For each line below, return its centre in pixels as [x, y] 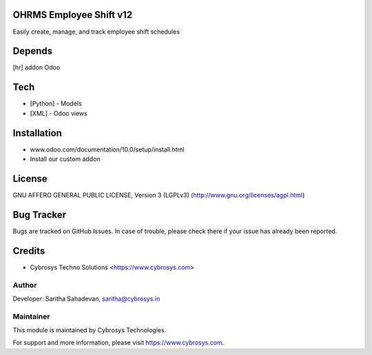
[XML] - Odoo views [59, 113]
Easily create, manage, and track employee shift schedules [96, 32]
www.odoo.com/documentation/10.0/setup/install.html [107, 149]
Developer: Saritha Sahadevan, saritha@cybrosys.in [86, 299]
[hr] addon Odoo [37, 67]
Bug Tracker [40, 214]
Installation [37, 133]
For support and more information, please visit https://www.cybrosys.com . [118, 343]
